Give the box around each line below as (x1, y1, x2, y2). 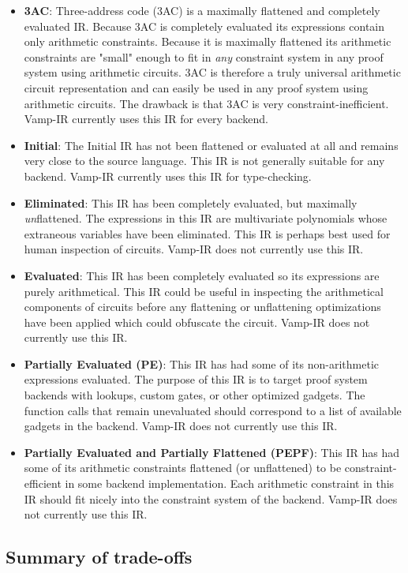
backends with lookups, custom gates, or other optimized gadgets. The (24, 387, 365, 403)
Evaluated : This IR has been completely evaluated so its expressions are (24, 267, 380, 283)
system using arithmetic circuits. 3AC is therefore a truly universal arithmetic (24, 64, 401, 81)
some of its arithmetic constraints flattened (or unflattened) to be (24, 459, 342, 476)
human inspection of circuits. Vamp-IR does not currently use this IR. (24, 241, 364, 257)
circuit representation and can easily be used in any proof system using (24, 79, 369, 95)
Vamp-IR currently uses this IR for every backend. (24, 110, 268, 127)
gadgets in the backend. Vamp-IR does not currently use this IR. (24, 418, 338, 434)
